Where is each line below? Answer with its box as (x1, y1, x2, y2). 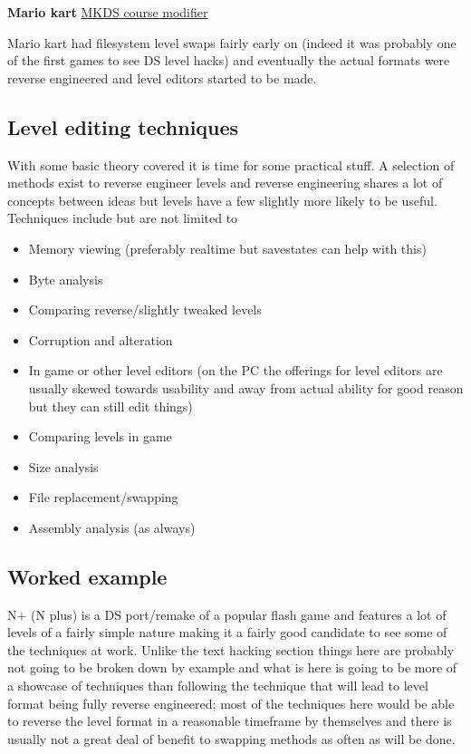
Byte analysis (28, 269, 103, 288)
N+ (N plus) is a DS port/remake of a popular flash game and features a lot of (7, 604, 447, 623)
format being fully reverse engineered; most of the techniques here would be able (7, 693, 455, 712)
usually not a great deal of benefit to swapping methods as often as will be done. (7, 729, 456, 748)
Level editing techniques (7, 112, 239, 140)
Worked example (7, 562, 168, 590)
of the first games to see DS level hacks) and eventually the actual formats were (7, 51, 450, 70)
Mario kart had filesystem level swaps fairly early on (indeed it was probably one (7, 33, 457, 52)
